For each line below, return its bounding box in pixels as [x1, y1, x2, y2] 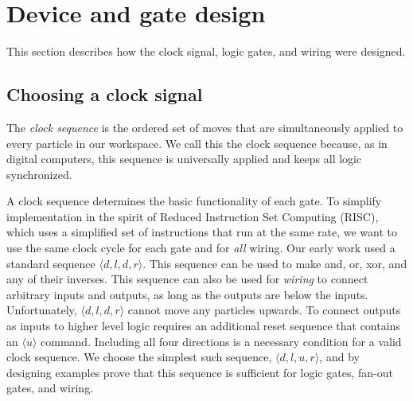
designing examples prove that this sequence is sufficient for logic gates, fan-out [6, 364, 393, 380]
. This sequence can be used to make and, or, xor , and [142, 255, 407, 271]
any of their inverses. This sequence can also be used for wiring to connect [6, 271, 368, 287]
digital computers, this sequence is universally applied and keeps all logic [6, 150, 362, 167]
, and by [319, 348, 360, 365]
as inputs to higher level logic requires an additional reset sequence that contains [6, 317, 400, 334]
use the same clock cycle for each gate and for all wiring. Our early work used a [6, 239, 395, 256]
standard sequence [6, 255, 95, 271]
